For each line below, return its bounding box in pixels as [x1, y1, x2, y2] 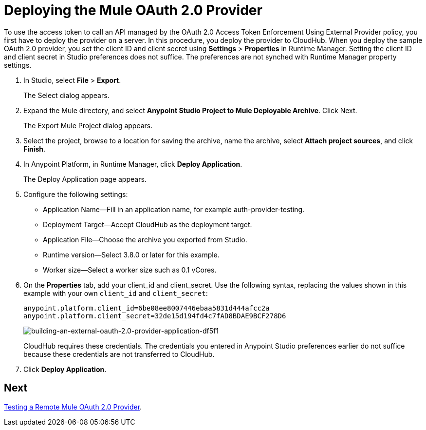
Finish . [23, 144, 46, 153]
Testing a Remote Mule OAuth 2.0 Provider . [4, 402, 142, 411]
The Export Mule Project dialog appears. [23, 121, 153, 130]
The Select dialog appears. [23, 91, 110, 99]
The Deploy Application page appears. [23, 175, 147, 183]
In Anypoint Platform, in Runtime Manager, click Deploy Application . [23, 159, 242, 168]
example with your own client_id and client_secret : [23, 289, 208, 297]
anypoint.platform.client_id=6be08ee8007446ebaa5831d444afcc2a [23, 304, 270, 312]
